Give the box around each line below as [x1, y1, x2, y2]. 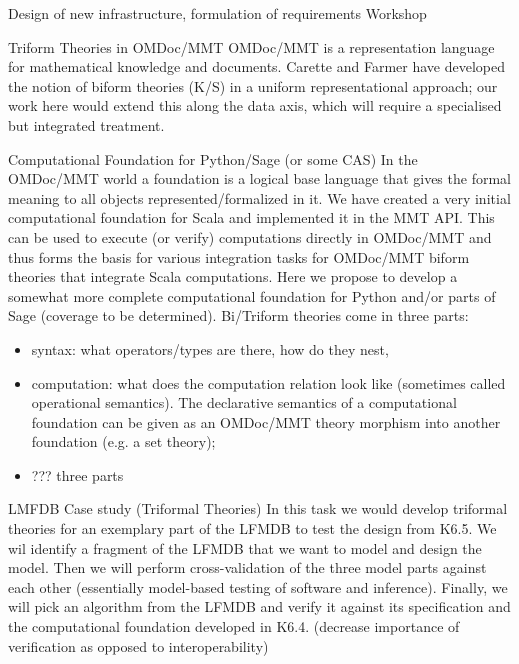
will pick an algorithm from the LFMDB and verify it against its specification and [8, 596, 511, 617]
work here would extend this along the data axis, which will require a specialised [8, 95, 502, 116]
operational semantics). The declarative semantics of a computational [31, 392, 457, 413]
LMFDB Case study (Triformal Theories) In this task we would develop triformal [8, 498, 508, 519]
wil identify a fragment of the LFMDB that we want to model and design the [8, 537, 482, 558]
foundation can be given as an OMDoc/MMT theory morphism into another [31, 411, 501, 432]
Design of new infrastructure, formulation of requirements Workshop [8, 3, 427, 23]
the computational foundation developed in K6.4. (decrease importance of [8, 616, 460, 637]
